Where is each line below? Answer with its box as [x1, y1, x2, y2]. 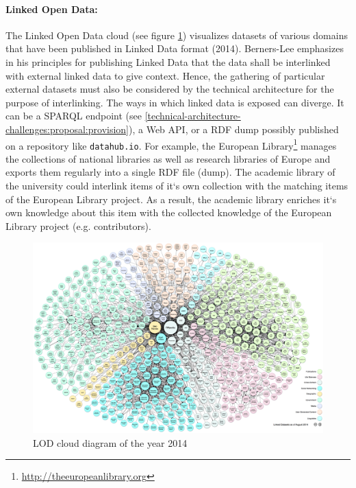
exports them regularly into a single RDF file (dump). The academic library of [5, 165, 335, 179]
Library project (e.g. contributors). [5, 218, 151, 233]
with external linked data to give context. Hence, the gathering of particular [5, 68, 325, 82]
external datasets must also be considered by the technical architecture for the [5, 82, 334, 96]
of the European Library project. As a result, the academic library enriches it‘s [5, 191, 337, 206]
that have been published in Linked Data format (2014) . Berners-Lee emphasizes [5, 41, 344, 56]
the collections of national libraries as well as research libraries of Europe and [5, 151, 331, 165]
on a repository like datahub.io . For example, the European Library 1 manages [5, 136, 337, 152]
